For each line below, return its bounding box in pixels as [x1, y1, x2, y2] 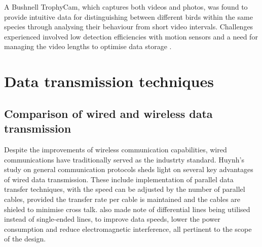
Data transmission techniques [4, 71, 214, 92]
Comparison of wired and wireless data [4, 105, 213, 121]
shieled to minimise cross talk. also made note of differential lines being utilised [4, 203, 250, 214]
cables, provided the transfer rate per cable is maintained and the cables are [4, 193, 241, 204]
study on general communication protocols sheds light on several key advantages [4, 164, 253, 175]
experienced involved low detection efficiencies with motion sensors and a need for [4, 31, 258, 42]
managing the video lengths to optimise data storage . [4, 41, 172, 52]
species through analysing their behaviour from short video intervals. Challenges [4, 21, 253, 32]
